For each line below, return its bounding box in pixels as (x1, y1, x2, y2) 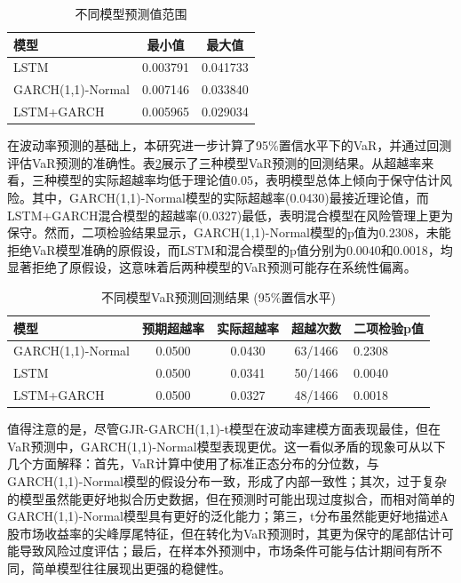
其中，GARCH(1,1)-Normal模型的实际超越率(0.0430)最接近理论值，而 (31, 188, 429, 206)
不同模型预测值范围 (75, 4, 187, 22)
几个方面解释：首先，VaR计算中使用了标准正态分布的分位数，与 (7, 454, 379, 473)
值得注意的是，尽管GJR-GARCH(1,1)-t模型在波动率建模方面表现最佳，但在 (7, 419, 441, 438)
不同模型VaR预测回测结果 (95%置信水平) (101, 287, 336, 306)
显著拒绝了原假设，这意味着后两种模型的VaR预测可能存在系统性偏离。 (7, 258, 417, 276)
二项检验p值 (354, 318, 424, 337)
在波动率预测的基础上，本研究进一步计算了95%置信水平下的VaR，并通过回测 (7, 136, 452, 155)
